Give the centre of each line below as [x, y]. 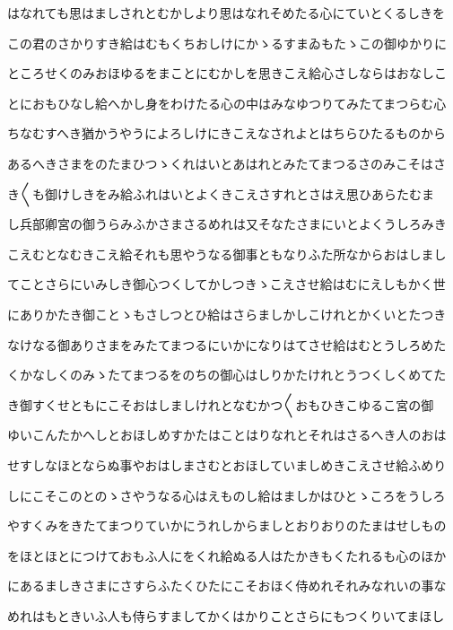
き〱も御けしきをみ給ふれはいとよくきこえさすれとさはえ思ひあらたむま [221, 193]
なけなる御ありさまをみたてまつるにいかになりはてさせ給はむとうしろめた [227, 344]
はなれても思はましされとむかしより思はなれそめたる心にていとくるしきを [226, 13]
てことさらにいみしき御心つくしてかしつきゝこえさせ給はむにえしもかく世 [226, 284]
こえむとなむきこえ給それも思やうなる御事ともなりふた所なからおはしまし [227, 254]
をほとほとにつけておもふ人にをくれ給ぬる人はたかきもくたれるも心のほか [227, 555]
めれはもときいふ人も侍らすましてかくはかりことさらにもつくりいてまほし [226, 615]
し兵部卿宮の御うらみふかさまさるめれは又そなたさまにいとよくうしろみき [227, 224]
